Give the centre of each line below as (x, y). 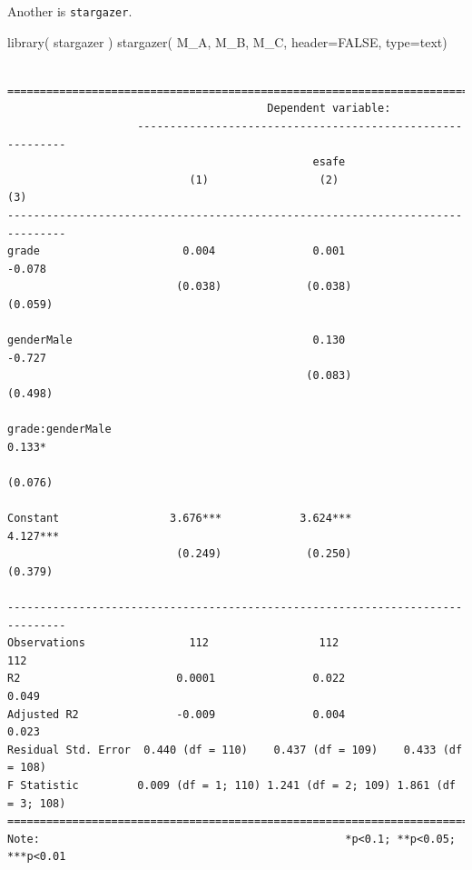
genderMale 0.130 (177, 340)
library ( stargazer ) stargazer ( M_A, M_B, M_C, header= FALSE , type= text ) (227, 41)
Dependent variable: (329, 109)
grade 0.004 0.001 (177, 251)
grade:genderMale (59, 430)
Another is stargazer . (70, 11)
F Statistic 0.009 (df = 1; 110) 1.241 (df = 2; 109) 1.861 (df (231, 785)
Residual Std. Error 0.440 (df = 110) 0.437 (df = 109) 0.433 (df (235, 750)
